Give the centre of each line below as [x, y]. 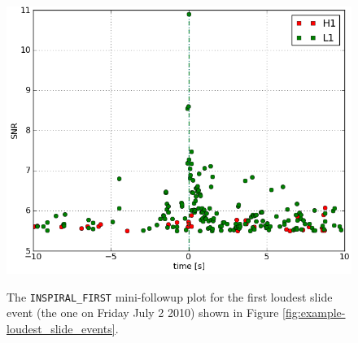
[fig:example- [314, 313]
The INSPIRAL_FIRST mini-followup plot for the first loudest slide [170, 296]
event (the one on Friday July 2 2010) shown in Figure [143, 313]
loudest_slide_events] [61, 328]
